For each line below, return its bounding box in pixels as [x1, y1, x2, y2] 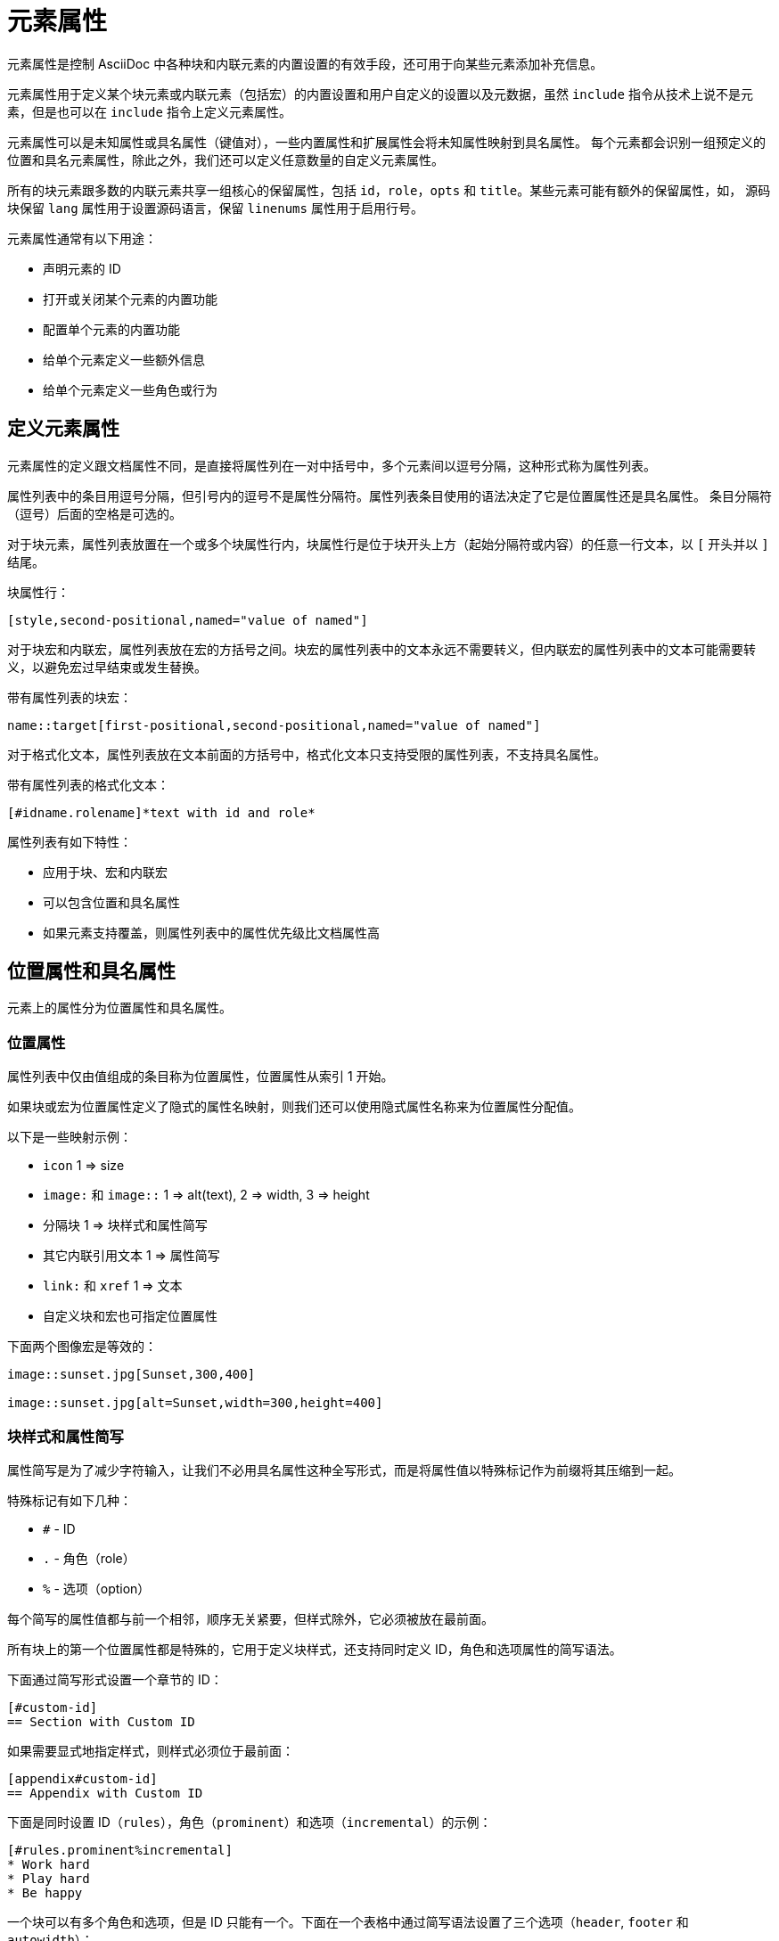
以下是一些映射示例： [7, 1129, 132, 1145]
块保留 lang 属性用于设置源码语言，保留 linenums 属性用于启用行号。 [7, 200, 423, 216]
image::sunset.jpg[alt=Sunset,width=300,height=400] [7, 1396, 383, 1411]
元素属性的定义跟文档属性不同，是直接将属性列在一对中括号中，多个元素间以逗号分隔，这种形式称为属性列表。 [7, 457, 656, 473]
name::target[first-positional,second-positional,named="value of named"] [7, 717, 541, 733]
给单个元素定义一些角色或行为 [43, 381, 217, 397]
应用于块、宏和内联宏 [43, 864, 168, 880]
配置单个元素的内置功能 [43, 321, 180, 337]
